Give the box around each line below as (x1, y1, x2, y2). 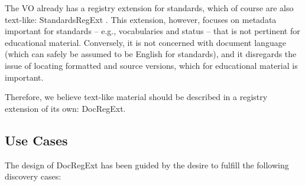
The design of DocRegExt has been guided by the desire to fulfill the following (5, 158, 289, 171)
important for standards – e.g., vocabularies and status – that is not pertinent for (5, 25, 300, 37)
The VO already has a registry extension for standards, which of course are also (5, 2, 294, 14)
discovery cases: (5, 170, 61, 182)
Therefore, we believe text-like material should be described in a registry (5, 91, 268, 103)
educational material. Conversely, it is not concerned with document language (5, 36, 286, 48)
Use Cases (5, 131, 68, 149)
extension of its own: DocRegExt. (5, 102, 126, 114)
